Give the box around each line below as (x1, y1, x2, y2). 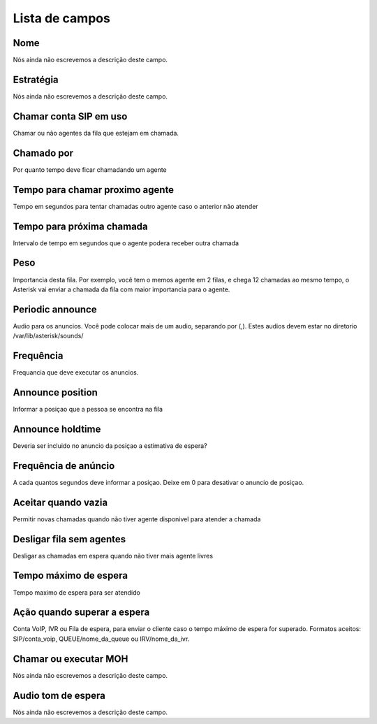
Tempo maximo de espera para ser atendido (13, 588, 141, 597)
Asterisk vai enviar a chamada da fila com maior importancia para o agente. (13, 285, 230, 294)
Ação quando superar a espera (13, 607, 150, 618)
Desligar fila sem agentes (13, 533, 126, 545)
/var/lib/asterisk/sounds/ (13, 332, 84, 340)
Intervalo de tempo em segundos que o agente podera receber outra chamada (13, 238, 239, 247)
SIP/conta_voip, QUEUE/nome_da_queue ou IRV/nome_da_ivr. (13, 635, 190, 643)
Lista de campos (13, 10, 111, 26)
